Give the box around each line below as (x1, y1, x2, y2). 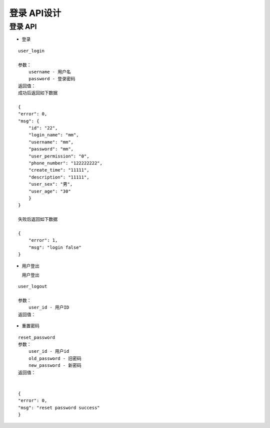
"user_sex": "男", (28, 181, 73, 187)
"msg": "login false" (28, 244, 82, 250)
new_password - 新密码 (28, 363, 82, 368)
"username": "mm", (28, 139, 74, 145)
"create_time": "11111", (28, 167, 89, 173)
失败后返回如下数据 (18, 216, 57, 222)
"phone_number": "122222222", (28, 161, 102, 166)
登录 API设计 (9, 8, 61, 19)
